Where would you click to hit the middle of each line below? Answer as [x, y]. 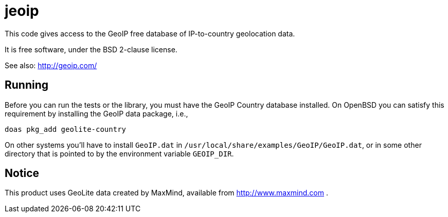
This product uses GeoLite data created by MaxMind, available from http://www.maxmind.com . [167, 193]
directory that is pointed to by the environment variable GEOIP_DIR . [119, 153]
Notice [22, 173]
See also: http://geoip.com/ [51, 65]
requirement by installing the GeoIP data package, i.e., [96, 113]
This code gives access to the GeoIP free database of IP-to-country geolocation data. [150, 33]
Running [27, 85]
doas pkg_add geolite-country [66, 129]
